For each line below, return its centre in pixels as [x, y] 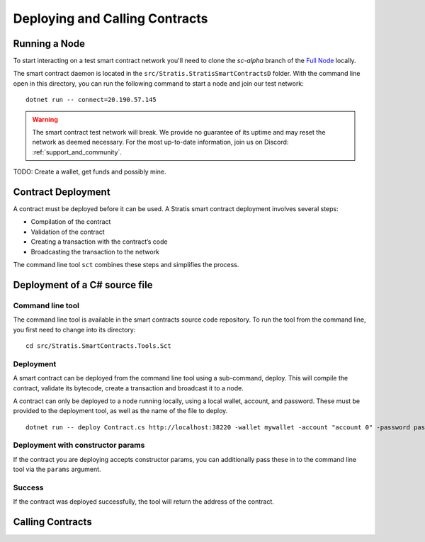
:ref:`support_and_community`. [77, 152]
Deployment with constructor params [79, 445]
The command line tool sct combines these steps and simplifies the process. [126, 265]
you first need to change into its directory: [74, 329]
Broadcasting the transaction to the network [95, 252]
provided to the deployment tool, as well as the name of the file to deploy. [120, 411]
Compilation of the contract [71, 222]
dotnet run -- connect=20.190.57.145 [91, 100]
